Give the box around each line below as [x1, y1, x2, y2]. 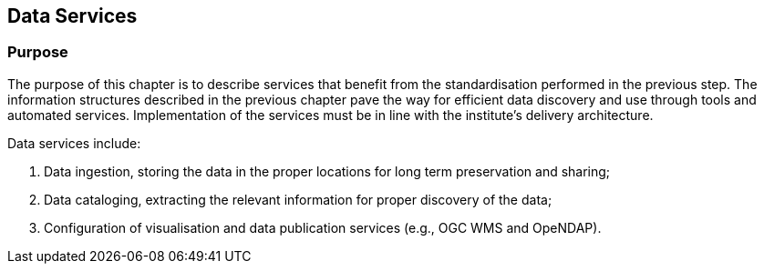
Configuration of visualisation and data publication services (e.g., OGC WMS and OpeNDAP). [44, 219, 602, 236]
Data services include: [7, 135, 141, 151]
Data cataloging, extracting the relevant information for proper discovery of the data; [44, 191, 552, 207]
